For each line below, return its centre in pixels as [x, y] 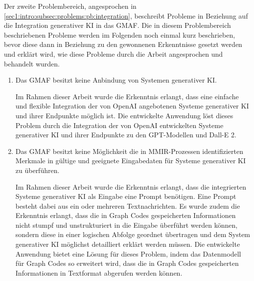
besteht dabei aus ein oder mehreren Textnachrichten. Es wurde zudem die [128, 205]
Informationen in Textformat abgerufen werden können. [99, 272]
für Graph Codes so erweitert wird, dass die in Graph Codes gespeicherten [127, 263]
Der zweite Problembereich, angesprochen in [70, 6]
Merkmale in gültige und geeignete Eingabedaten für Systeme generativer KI [131, 161]
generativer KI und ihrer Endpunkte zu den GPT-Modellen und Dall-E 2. [126, 135]
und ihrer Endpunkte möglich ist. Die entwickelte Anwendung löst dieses [124, 115]
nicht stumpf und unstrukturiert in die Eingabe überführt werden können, [127, 225]
